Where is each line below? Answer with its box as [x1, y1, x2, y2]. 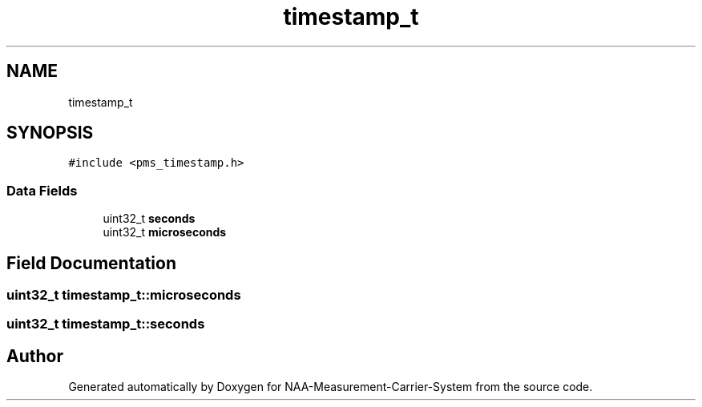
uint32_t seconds [103, 212, 196, 226]
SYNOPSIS [6, 123, 94, 143]
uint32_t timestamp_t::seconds [6, 316, 205, 332]
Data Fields [6, 182, 78, 199]
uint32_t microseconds [103, 225, 227, 240]
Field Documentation [6, 252, 176, 273]
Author [6, 345, 63, 366]
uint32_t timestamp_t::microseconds [6, 287, 241, 304]
